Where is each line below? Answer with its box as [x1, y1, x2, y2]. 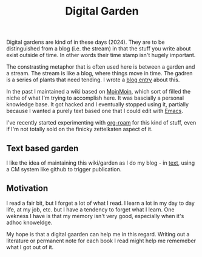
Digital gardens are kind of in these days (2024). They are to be [6, 38, 165, 46]
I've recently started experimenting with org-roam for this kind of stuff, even [6, 119, 197, 126]
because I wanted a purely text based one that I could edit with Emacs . [6, 108, 183, 115]
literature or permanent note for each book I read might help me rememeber [6, 237, 196, 244]
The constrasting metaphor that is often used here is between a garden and [6, 63, 195, 70]
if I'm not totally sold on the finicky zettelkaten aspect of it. [6, 126, 153, 133]
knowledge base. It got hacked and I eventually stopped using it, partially [6, 101, 189, 108]
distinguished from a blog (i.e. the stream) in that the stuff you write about [6, 45, 191, 52]
